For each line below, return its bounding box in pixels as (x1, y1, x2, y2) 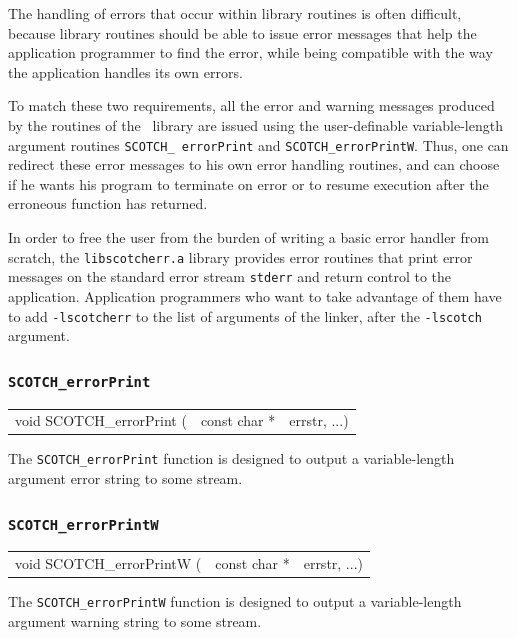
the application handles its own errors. (8, 61, 243, 82)
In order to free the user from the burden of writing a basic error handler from (8, 227, 489, 247)
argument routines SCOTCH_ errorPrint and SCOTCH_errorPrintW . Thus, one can (8, 134, 509, 155)
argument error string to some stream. (8, 468, 243, 489)
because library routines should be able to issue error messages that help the (8, 22, 477, 43)
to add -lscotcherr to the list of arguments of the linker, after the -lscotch (8, 305, 482, 326)
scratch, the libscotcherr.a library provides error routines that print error (8, 246, 473, 267)
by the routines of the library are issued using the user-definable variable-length (8, 114, 503, 135)
